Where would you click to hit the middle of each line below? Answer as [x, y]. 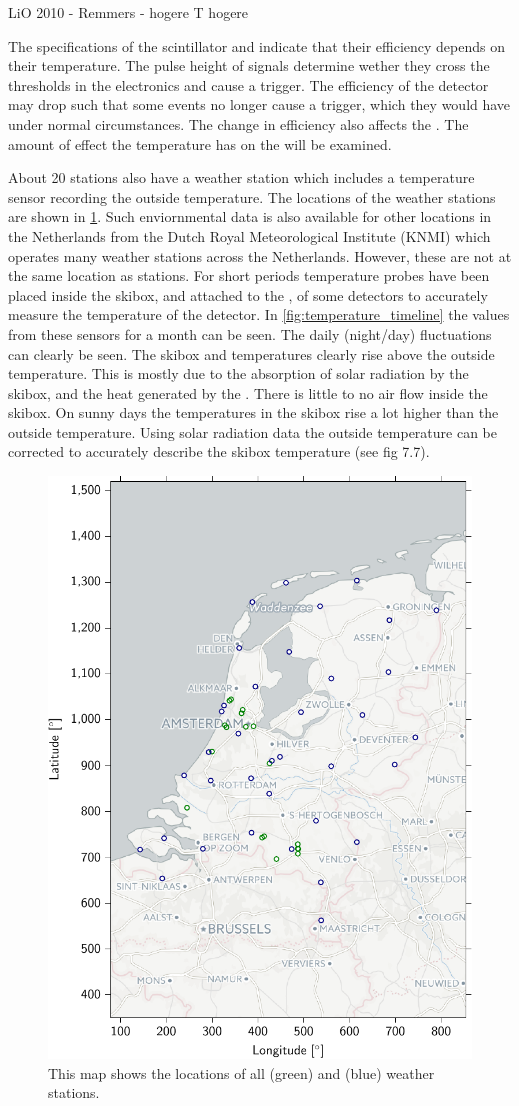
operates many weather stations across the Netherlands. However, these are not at [260, 255]
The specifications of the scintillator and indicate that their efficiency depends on [256, 45]
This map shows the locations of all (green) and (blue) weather [241, 1072]
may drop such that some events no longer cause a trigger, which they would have [259, 104]
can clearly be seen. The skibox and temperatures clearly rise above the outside [251, 353]
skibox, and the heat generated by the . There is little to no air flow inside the [248, 392]
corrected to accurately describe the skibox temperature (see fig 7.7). [219, 451]
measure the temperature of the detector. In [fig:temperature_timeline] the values [259, 314]
